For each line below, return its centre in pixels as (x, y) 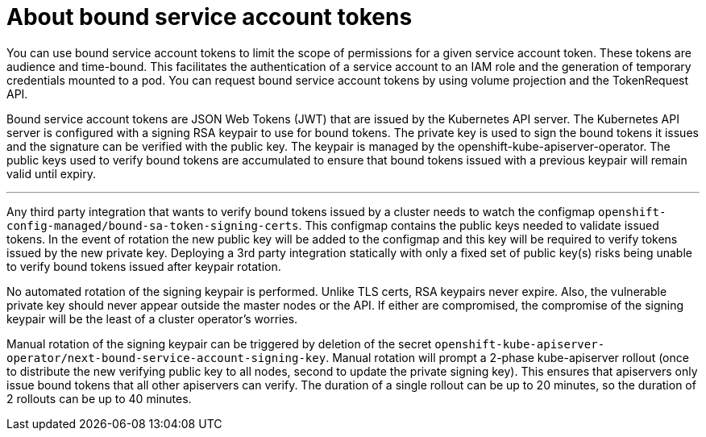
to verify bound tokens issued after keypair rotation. (144, 266)
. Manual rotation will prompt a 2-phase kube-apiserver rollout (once (507, 357)
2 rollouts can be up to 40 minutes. (99, 398)
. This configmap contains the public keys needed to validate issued (479, 225)
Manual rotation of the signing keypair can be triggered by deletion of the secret (219, 343)
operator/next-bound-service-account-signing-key (166, 358)
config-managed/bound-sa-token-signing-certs (153, 225)
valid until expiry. (52, 173)
